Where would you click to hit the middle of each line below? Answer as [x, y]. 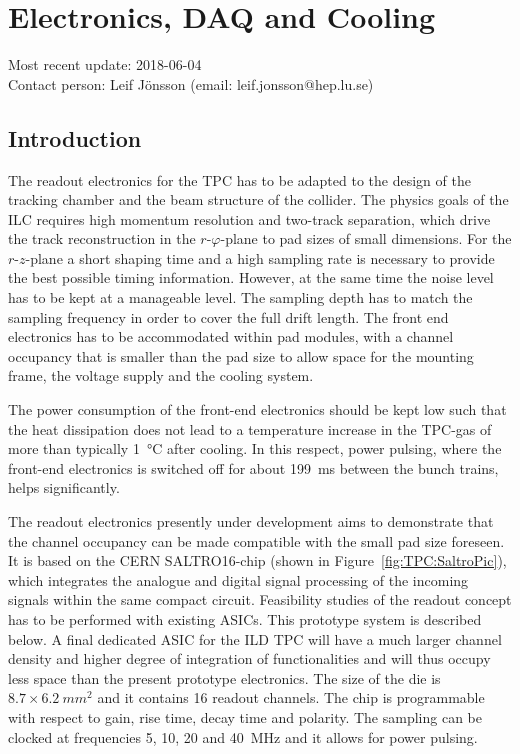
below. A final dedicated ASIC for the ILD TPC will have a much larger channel [255, 638]
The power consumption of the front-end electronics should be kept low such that [257, 409]
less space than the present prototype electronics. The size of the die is [224, 677]
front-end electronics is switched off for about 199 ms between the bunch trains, [253, 467]
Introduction [75, 137]
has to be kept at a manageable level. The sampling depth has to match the [240, 297]
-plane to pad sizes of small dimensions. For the [366, 238]
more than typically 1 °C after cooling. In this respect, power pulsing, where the [255, 448]
